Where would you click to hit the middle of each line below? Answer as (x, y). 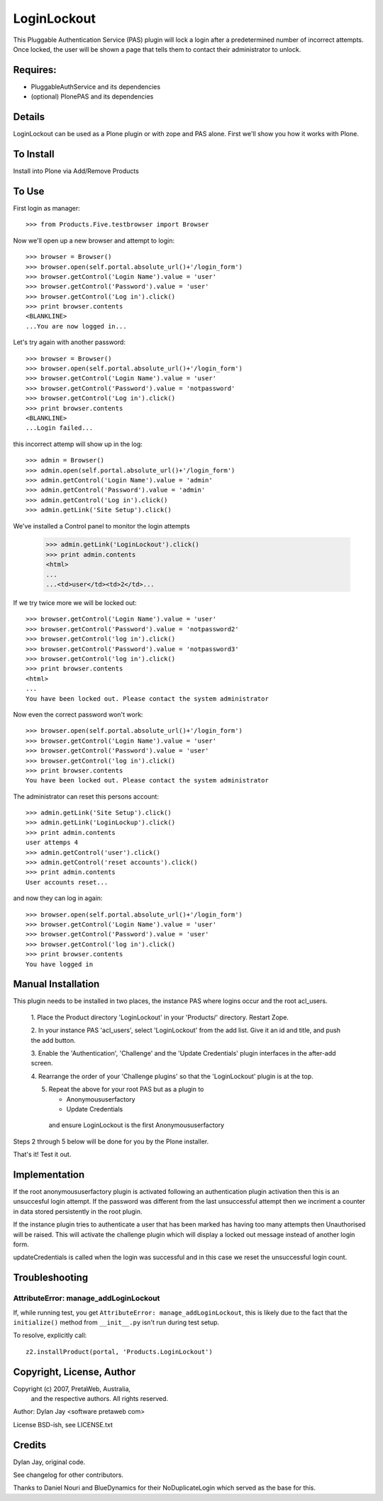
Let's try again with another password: (69, 342)
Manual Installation (56, 984)
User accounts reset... (67, 882)
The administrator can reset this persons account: (86, 796)
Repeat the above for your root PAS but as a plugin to (126, 1090)
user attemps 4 (52, 843)
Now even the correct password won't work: (78, 714)
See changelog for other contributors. (68, 1475)
